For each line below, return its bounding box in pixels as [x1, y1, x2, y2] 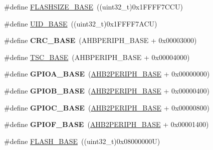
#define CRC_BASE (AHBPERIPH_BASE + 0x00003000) [4, 35, 197, 45]
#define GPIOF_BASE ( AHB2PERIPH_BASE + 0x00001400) [4, 119, 209, 129]
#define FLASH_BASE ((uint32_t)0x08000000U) [4, 135, 160, 146]
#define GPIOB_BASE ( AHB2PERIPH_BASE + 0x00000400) [4, 85, 209, 95]
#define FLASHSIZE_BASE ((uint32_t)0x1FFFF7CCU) [4, 1, 183, 11]
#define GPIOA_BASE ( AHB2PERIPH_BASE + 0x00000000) [4, 68, 210, 79]
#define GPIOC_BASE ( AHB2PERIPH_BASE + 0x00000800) [4, 102, 210, 112]
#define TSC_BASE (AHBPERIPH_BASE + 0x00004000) [4, 51, 190, 62]
